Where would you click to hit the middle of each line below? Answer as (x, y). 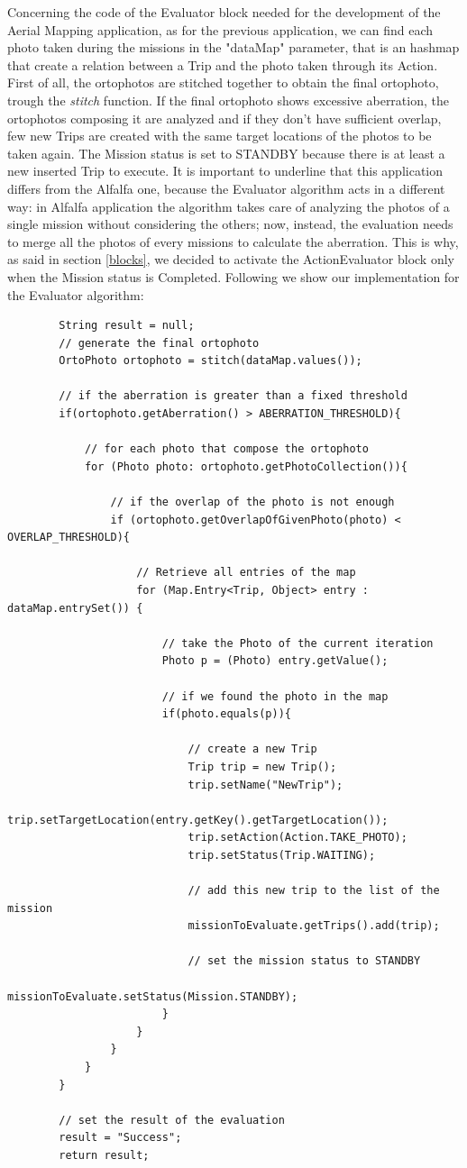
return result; (104, 1155)
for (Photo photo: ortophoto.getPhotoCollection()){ (246, 466)
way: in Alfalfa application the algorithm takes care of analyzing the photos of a (229, 206)
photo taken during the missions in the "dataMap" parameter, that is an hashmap (233, 47)
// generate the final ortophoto (159, 343)
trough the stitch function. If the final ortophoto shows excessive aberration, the (228, 100)
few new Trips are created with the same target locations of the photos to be (220, 136)
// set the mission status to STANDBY (304, 961)
